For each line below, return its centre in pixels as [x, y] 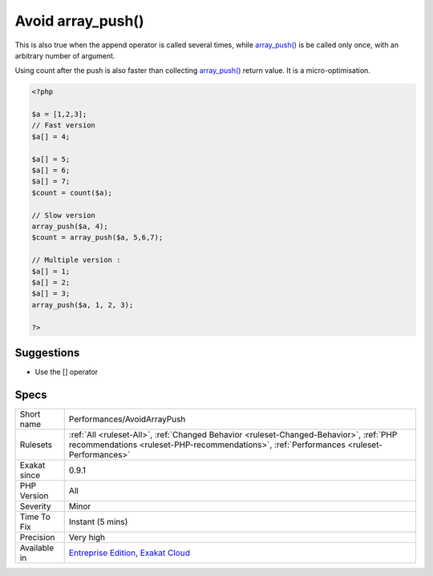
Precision [37, 537]
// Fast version [64, 125]
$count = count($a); [72, 193]
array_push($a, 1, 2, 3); [83, 305]
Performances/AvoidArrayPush [127, 419]
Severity [35, 506]
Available [37, 547]
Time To [35, 517]
